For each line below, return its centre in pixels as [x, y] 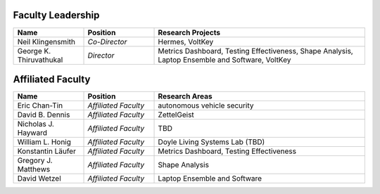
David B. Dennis [44, 115]
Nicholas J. [36, 124]
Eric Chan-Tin [40, 105]
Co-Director [107, 41]
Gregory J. [35, 160]
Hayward [32, 133]
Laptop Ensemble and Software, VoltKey [224, 60]
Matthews [34, 169]
